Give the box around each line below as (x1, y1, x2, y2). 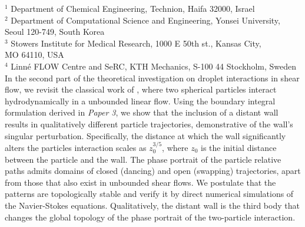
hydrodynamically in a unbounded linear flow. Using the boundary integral (5, 94, 276, 107)
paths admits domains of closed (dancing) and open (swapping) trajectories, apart (5, 165, 301, 177)
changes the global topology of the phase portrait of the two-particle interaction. (5, 210, 296, 223)
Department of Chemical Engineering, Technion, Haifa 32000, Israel (11, 2, 255, 14)
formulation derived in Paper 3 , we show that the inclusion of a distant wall (5, 106, 279, 119)
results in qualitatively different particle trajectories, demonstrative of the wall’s (5, 117, 293, 130)
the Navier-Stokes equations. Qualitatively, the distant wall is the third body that (5, 199, 300, 211)
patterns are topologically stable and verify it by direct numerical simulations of (5, 187, 294, 200)
